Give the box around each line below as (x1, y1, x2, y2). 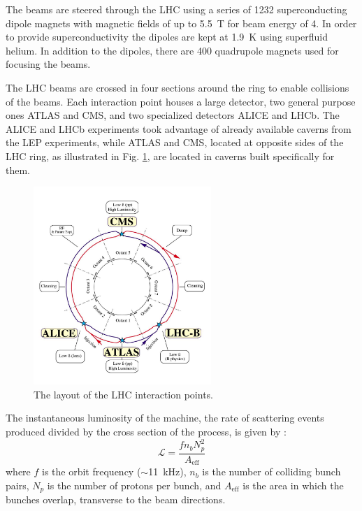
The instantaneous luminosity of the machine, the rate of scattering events (6, 410, 324, 425)
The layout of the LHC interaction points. (34, 387, 213, 401)
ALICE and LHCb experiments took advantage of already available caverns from (6, 121, 352, 136)
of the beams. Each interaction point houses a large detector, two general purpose (6, 94, 356, 108)
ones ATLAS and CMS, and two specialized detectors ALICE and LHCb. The (6, 108, 340, 122)
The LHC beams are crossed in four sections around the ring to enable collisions (6, 80, 349, 94)
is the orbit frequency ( (42, 464, 141, 479)
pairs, (6, 477, 29, 492)
